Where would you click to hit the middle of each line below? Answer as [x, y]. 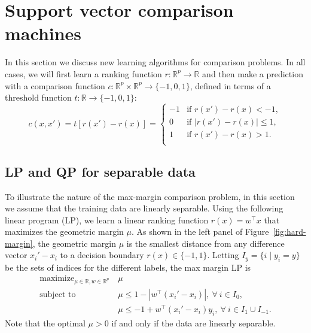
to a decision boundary [102, 255]
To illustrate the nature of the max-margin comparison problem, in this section [150, 196]
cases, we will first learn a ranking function [83, 73]
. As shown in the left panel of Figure [200, 231]
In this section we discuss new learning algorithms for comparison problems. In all [155, 62]
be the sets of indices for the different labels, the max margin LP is [128, 267]
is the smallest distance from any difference [205, 243]
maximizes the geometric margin [64, 231]
